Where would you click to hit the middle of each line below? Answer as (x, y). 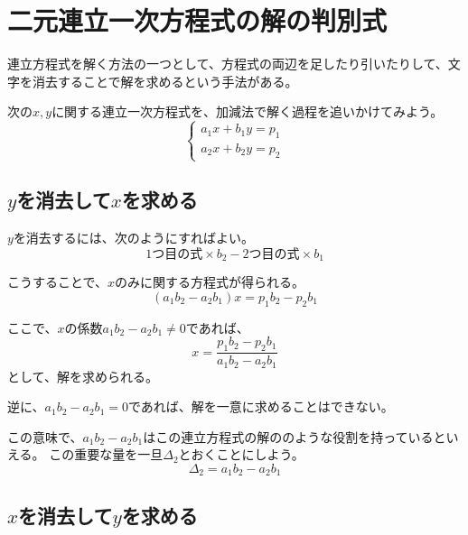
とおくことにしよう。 (241, 454)
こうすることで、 (58, 282)
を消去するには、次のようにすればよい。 (134, 238)
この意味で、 (45, 436)
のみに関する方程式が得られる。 (210, 282)
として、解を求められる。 (83, 376)
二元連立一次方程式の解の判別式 (197, 20)
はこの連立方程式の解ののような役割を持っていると (295, 436)
